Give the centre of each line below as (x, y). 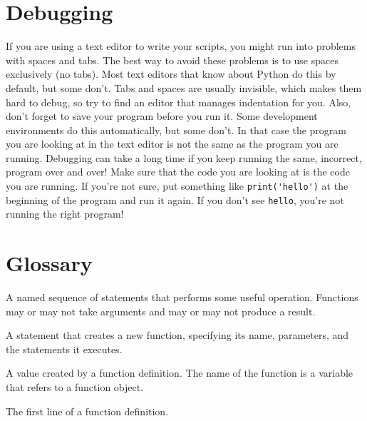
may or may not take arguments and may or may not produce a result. (161, 311)
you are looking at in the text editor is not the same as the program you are (172, 144)
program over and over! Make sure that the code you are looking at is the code (178, 172)
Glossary (49, 263)
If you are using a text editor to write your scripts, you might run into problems (181, 46)
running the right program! (65, 214)
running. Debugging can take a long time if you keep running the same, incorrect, (184, 157)
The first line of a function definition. (87, 411)
